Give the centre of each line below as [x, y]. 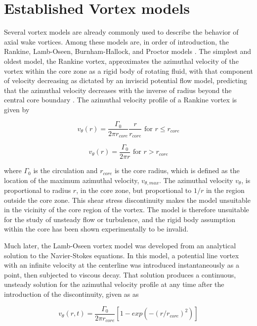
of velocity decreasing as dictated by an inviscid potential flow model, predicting [126, 80]
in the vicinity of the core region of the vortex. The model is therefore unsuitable [127, 210]
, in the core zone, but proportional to [134, 190]
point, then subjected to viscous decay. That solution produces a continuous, [120, 274]
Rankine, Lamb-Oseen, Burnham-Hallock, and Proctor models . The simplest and [128, 51]
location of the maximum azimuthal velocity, [72, 180]
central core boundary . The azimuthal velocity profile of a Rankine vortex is [121, 100]
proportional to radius [38, 190]
